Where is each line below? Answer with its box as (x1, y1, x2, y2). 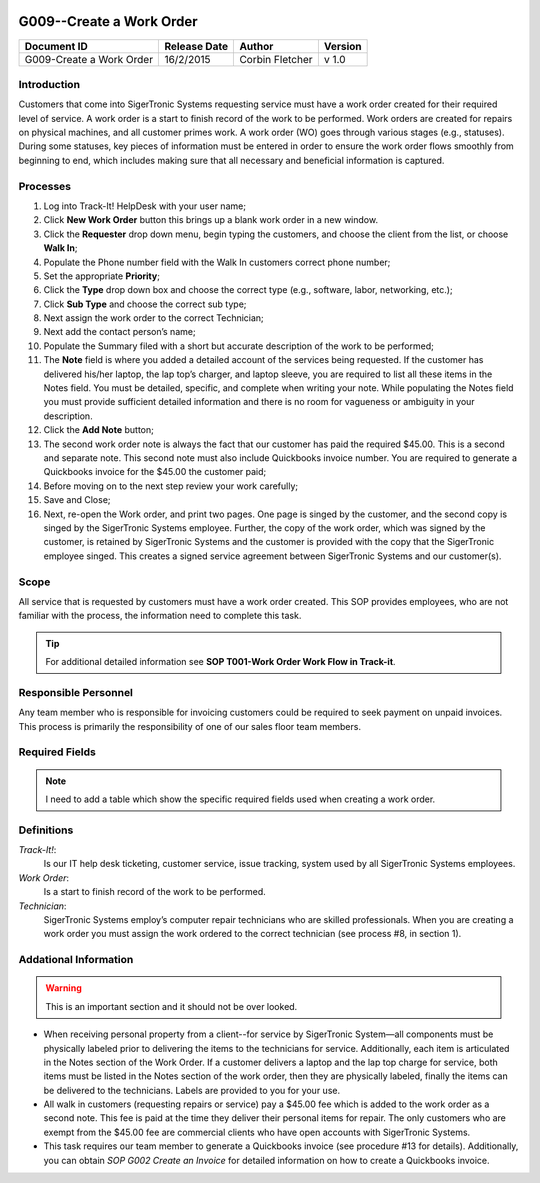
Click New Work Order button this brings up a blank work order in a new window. (43, 214, 379, 226)
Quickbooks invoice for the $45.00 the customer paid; (43, 466, 267, 478)
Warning (45, 982, 82, 994)
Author (239, 39, 274, 53)
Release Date (164, 39, 229, 53)
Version (323, 39, 362, 53)
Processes (18, 179, 72, 193)
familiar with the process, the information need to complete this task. (18, 610, 302, 622)
